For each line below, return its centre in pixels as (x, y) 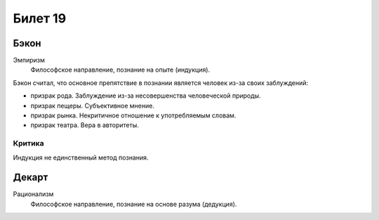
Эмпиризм (29, 60)
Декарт (31, 177)
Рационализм (33, 194)
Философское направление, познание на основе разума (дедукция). (134, 204)
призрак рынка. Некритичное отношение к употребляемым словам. (133, 115)
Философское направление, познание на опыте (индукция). (120, 70)
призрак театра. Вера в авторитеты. (85, 125)
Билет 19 (40, 18)
